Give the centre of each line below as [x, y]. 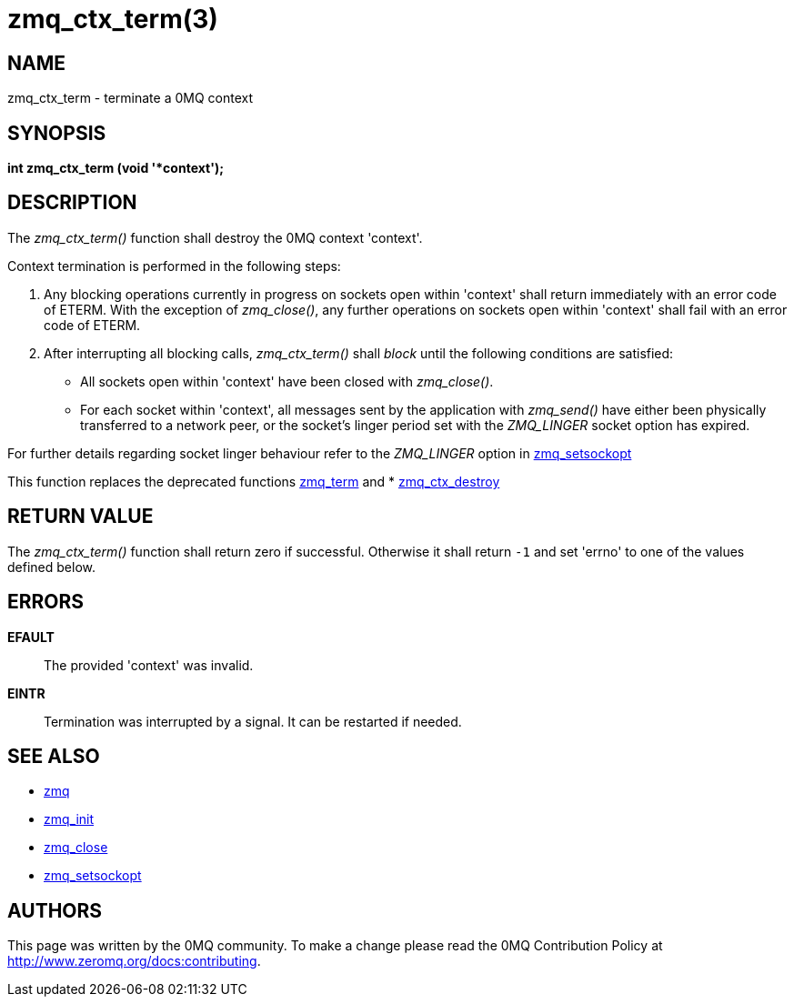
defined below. [51, 567]
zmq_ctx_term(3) [113, 19]
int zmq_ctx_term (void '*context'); [116, 168]
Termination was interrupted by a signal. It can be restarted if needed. [253, 721]
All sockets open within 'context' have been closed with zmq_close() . [287, 381]
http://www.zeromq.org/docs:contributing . [134, 961]
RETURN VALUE [80, 517]
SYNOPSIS [57, 133]
